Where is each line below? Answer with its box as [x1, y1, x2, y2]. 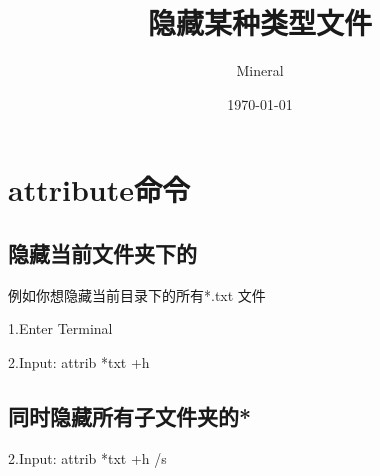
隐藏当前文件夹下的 [8, 237, 197, 268]
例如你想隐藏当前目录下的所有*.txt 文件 [8, 284, 266, 305]
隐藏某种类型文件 [147, 2, 372, 43]
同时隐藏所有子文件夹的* [8, 400, 252, 431]
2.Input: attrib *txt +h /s [8, 447, 167, 468]
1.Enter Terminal [8, 318, 113, 339]
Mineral [236, 60, 284, 81]
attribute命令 [8, 169, 190, 210]
